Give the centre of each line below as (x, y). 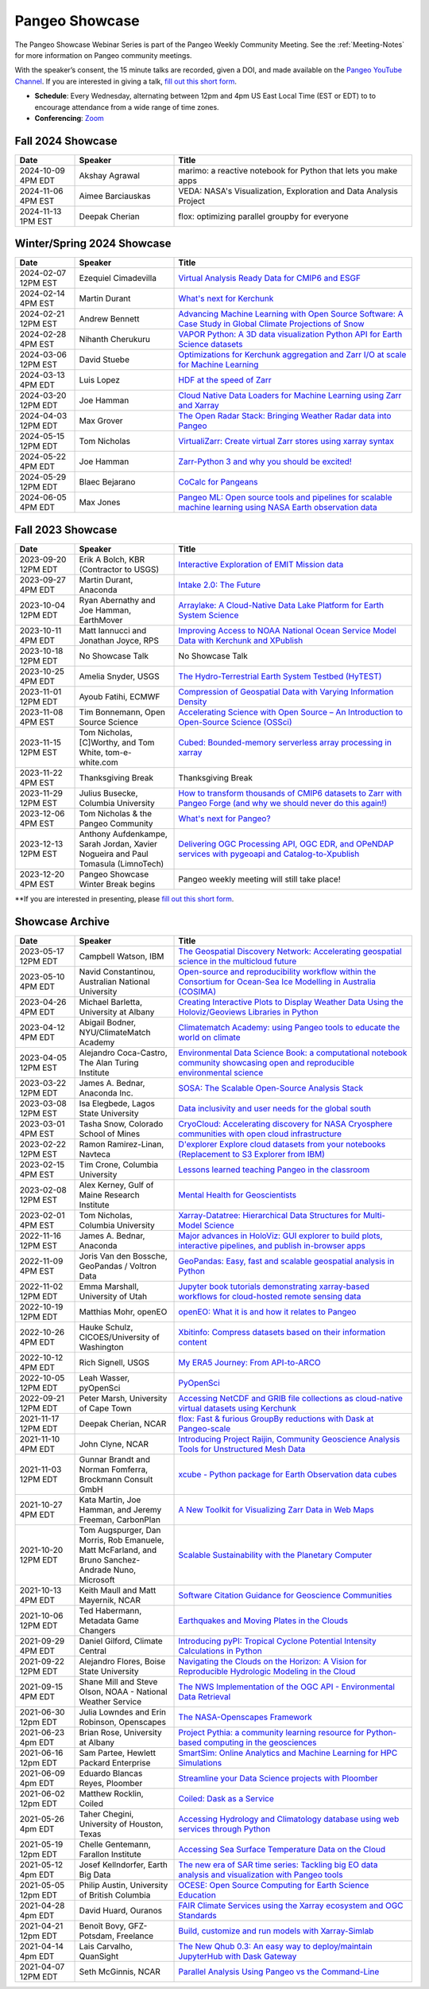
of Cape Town (105, 1408)
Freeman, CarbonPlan (120, 1520)
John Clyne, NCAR (114, 1444)
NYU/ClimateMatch (115, 1032)
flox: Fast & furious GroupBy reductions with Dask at (276, 1419)
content (193, 1342)
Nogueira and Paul (114, 854)
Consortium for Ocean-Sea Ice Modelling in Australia (277, 981)
